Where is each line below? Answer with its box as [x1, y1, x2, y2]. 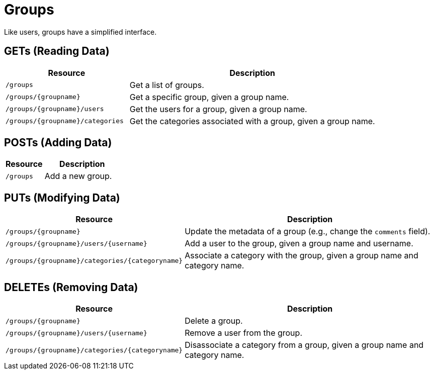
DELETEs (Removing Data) [4, 280, 138, 294]
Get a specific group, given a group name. [129, 91, 289, 102]
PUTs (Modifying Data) [4, 191, 120, 204]
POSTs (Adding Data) [4, 136, 112, 149]
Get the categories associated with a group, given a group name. [129, 116, 375, 126]
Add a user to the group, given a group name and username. [185, 238, 413, 249]
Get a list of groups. [129, 79, 204, 90]
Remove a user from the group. [185, 328, 302, 338]
